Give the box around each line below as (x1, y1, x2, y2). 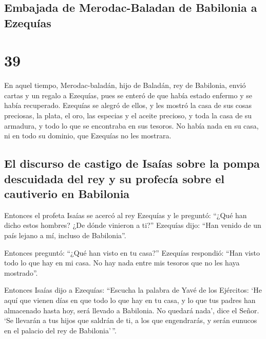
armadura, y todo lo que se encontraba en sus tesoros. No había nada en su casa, (4, 120, 259, 131)
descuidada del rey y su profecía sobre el (4, 170, 225, 186)
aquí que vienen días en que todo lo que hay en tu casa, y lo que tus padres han (4, 295, 256, 305)
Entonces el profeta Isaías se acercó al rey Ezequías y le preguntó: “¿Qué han (4, 209, 247, 220)
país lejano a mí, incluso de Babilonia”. (4, 230, 126, 241)
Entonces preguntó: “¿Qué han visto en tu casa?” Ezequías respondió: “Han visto (4, 247, 260, 258)
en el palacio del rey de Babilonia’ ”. (4, 325, 117, 335)
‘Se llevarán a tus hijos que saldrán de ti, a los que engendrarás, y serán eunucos (4, 315, 257, 326)
